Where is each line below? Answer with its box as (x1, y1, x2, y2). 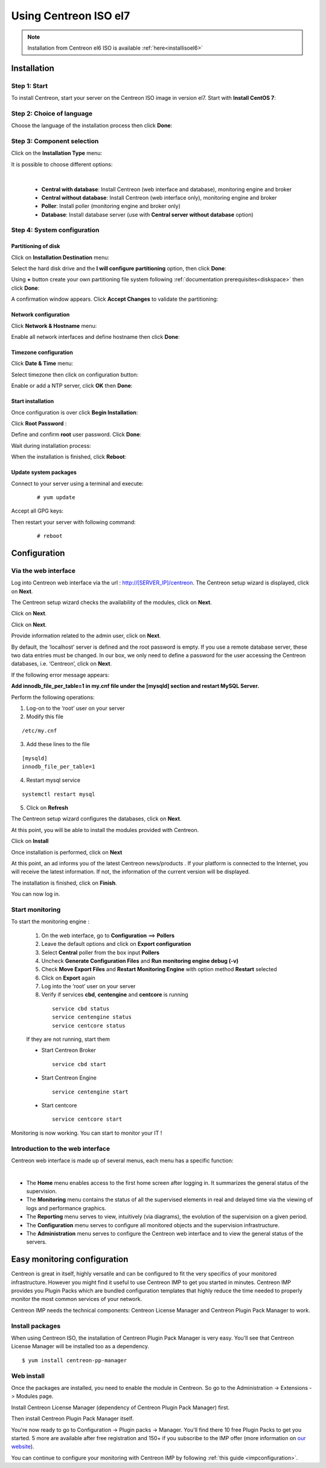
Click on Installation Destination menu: (11, 254, 110, 261)
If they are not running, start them (26, 1035, 110, 1043)
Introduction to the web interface (11, 1144, 110, 1153)
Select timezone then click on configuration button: (11, 371, 139, 378)
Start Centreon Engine (41, 1074, 97, 1081)
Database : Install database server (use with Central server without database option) (41, 211, 254, 218)
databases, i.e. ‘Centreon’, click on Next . (11, 660, 112, 667)
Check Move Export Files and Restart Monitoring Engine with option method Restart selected (41, 966, 277, 973)
